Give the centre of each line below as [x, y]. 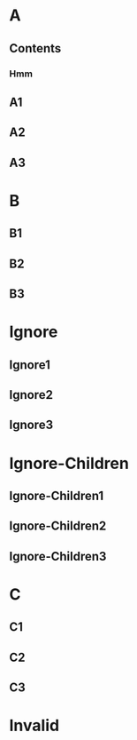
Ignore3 [31, 425]
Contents [35, 48]
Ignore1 [30, 365]
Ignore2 [31, 395]
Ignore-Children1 [57, 495]
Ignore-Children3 [58, 556]
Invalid [34, 726]
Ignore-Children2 [58, 526]
